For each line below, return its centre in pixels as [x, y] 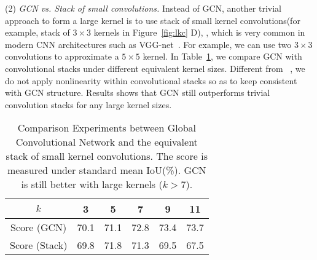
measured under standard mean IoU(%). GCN [107, 170]
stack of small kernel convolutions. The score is [107, 156]
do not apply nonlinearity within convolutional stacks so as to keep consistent [151, 80]
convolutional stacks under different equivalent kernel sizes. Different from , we [155, 68]
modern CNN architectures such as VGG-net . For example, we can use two [148, 44]
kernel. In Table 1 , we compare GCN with [222, 56]
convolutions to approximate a [62, 56]
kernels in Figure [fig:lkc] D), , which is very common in [199, 32]
